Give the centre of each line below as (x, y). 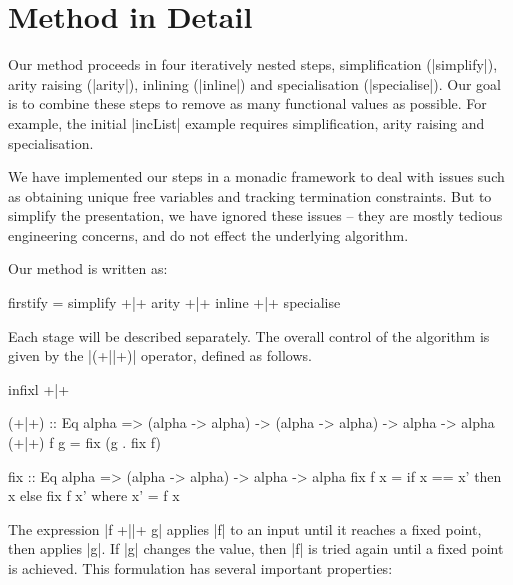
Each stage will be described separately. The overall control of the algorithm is (249, 335)
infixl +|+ (39, 388)
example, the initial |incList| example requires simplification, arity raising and (246, 122)
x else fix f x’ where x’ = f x (94, 495)
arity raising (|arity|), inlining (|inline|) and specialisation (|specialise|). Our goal (254, 83)
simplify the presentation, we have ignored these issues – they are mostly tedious (255, 215)
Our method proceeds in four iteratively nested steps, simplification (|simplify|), (253, 64)
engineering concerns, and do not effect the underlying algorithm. (208, 234)
